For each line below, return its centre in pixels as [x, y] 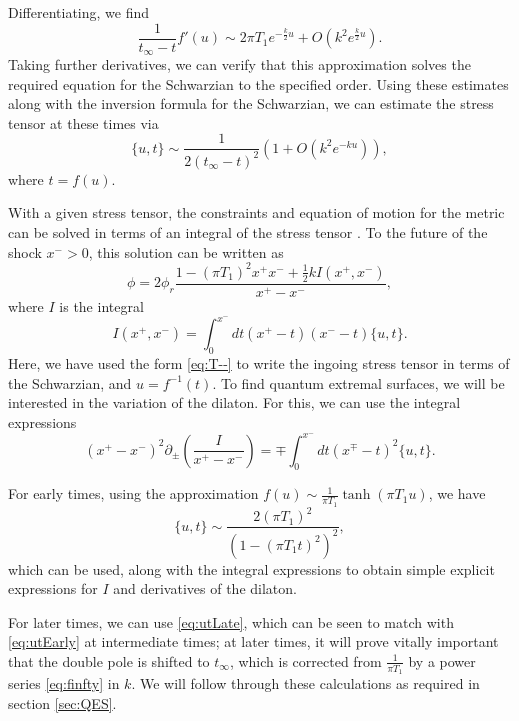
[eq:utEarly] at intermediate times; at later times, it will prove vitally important [253, 641]
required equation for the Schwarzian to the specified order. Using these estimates [258, 83]
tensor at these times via [83, 122]
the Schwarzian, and [70, 382]
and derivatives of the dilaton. [205, 588]
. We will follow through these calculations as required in [305, 683]
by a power [442, 660]
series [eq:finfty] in [64, 683]
